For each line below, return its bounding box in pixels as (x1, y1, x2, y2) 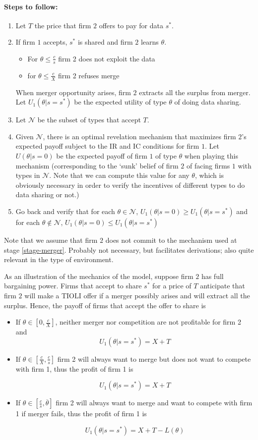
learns (140, 37, 159, 47)
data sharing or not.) (15, 189, 79, 200)
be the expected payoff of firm (56, 151, 147, 161)
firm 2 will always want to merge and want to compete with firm (56, 397, 253, 408)
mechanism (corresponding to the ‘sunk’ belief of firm (15, 160, 179, 170)
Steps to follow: (4, 1, 58, 11)
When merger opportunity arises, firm (15, 87, 131, 97)
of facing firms (186, 160, 230, 170)
